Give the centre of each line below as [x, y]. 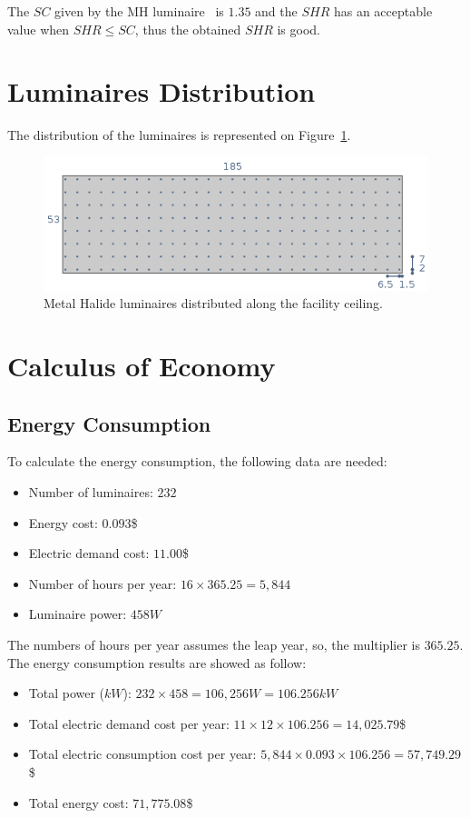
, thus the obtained [188, 29]
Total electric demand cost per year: [129, 723]
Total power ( [67, 693]
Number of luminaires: [91, 492]
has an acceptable [383, 11]
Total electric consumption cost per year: [142, 754]
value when [39, 29]
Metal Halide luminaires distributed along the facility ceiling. [213, 303]
